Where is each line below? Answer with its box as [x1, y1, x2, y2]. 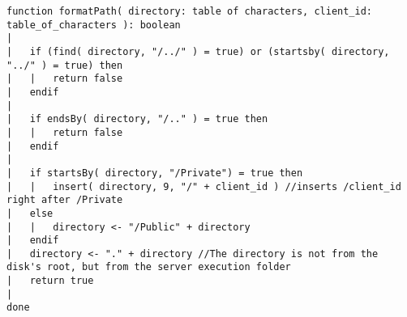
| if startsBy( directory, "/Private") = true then [6, 167, 303, 179]
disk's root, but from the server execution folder [6, 261, 291, 273]
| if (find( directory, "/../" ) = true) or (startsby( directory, [6, 45, 390, 57]
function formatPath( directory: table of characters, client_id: [6, 6, 373, 17]
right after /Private [6, 194, 123, 206]
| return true [6, 275, 94, 287]
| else [6, 207, 54, 219]
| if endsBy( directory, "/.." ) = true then [6, 113, 268, 125]
